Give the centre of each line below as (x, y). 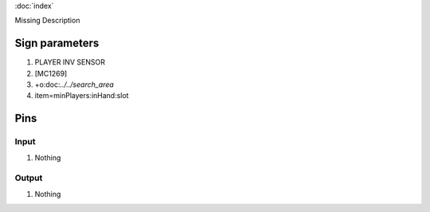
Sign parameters (57, 43)
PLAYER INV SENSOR (70, 62)
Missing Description (47, 21)
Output (29, 178)
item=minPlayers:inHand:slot (82, 96)
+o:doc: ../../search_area (74, 84)
